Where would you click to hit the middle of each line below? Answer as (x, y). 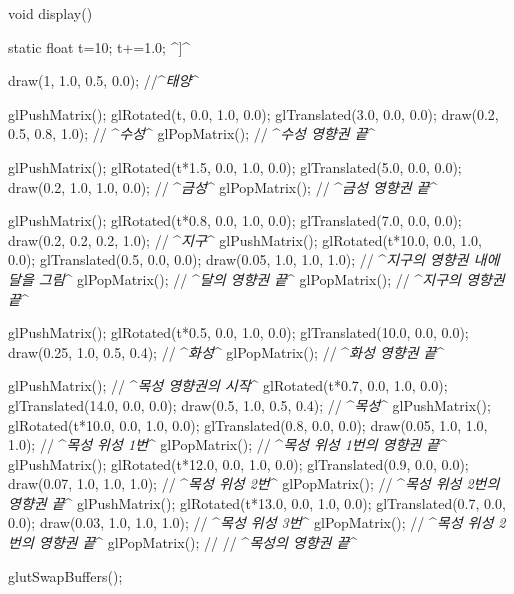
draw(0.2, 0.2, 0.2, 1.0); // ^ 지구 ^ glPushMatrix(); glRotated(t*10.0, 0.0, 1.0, (245, 239)
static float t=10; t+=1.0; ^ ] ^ (99, 46)
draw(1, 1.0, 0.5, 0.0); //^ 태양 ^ (104, 80)
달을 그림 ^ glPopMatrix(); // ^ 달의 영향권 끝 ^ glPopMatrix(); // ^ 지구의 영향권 (256, 278)
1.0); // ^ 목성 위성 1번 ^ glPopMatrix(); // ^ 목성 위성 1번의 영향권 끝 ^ (227, 444)
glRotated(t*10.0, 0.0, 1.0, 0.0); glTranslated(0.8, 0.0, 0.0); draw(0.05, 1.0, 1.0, (248, 424)
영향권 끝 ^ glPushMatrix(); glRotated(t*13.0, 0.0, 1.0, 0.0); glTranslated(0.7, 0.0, (257, 502)
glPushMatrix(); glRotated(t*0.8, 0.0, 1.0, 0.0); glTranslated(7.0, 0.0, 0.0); (235, 220)
